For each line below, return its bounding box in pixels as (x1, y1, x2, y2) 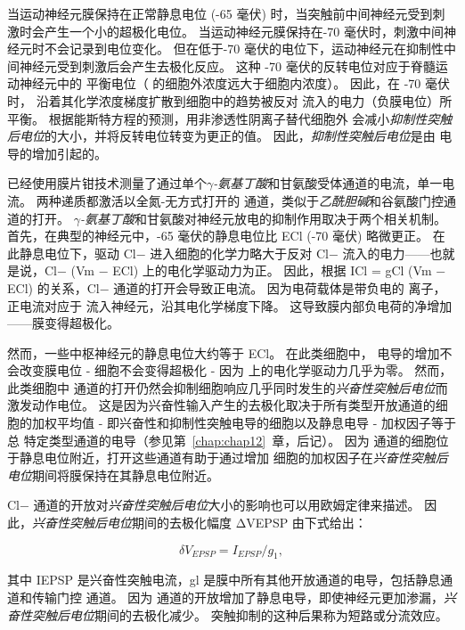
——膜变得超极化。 (7, 314, 119, 332)
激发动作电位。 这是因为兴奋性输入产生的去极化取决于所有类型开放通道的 (7, 396, 436, 414)
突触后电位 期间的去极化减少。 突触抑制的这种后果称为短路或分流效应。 (31, 605, 448, 624)
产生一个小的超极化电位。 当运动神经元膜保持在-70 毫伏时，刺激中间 (44, 21, 444, 40)
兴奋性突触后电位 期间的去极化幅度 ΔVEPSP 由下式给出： (32, 513, 367, 532)
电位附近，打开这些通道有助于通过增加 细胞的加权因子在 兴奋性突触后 (44, 448, 448, 467)
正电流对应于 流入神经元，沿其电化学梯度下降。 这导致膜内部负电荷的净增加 (7, 296, 453, 315)
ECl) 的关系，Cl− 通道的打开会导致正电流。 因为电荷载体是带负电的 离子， (7, 278, 446, 297)
